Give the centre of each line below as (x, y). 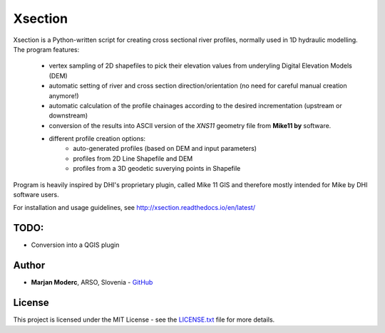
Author (29, 266)
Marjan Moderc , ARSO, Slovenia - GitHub (92, 282)
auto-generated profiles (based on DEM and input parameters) (165, 149)
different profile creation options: (97, 139)
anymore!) (64, 95)
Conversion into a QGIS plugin (75, 245)
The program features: (46, 49)
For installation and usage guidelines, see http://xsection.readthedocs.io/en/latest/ (134, 208)
